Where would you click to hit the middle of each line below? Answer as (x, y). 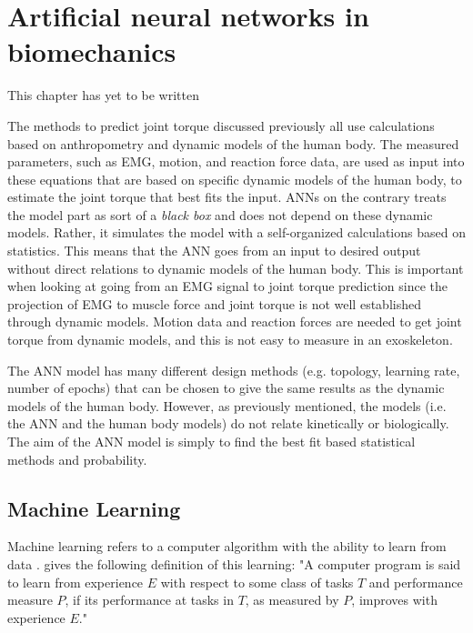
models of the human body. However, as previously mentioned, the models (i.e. (227, 405)
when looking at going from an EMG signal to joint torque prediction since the (228, 286)
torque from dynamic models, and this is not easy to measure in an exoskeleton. (230, 340)
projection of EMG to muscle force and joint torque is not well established (214, 303)
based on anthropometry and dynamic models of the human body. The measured (233, 143)
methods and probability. (77, 459)
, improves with (394, 600)
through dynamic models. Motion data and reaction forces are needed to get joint (235, 322)
